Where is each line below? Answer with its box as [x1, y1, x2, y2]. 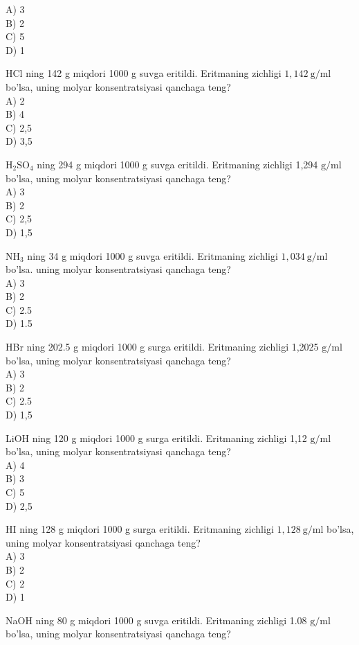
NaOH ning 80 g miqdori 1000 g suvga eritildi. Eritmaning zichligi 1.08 [6, 612, 307, 627]
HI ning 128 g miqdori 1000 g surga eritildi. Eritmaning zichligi [6, 522, 274, 536]
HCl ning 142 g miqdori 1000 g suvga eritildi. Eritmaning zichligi [6, 66, 282, 80]
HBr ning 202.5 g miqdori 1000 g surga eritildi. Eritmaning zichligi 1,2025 [6, 339, 319, 354]
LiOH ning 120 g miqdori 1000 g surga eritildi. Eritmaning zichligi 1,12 [6, 430, 307, 445]
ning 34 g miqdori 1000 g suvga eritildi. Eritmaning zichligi [27, 248, 278, 263]
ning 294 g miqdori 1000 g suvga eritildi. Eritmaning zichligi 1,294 [37, 157, 318, 171]
